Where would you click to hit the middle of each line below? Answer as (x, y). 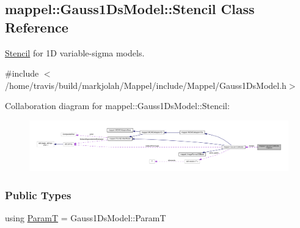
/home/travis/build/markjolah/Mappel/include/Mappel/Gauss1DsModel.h (146, 85)
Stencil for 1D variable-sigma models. (75, 52)
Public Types (38, 195)
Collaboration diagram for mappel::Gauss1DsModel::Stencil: (117, 106)
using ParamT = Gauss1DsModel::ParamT (86, 218)
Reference (37, 27)
